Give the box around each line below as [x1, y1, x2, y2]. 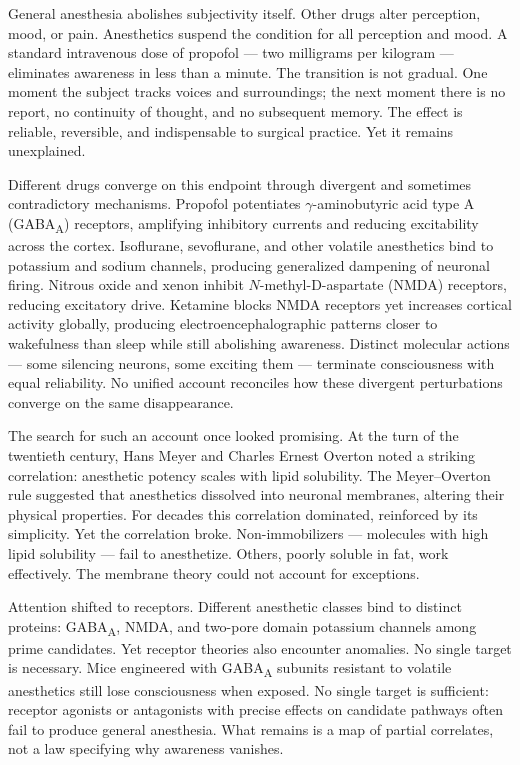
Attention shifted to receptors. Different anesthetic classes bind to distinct [8, 596, 462, 617]
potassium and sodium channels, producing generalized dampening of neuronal [8, 254, 490, 275]
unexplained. [8, 140, 86, 161]
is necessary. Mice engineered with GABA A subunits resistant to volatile [8, 657, 452, 681]
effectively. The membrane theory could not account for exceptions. [8, 562, 420, 583]
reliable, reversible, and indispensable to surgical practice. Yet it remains [8, 120, 454, 141]
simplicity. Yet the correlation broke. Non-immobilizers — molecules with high [8, 523, 489, 544]
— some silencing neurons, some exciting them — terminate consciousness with [8, 352, 495, 373]
